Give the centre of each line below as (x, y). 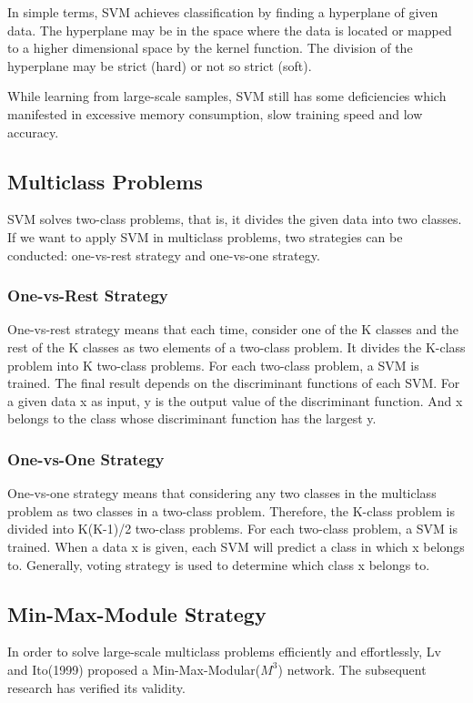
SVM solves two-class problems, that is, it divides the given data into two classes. (235, 219)
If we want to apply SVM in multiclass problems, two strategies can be (205, 236)
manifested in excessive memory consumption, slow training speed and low (215, 113)
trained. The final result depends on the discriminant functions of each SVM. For (234, 383)
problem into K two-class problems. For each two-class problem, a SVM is (213, 365)
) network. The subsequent (352, 669)
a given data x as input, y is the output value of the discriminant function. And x (235, 400)
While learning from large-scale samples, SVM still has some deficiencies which (227, 96)
